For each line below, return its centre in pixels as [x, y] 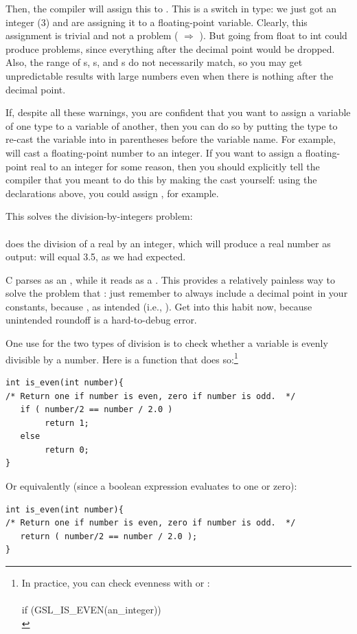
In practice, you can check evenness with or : [116, 583]
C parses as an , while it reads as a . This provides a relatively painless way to [170, 279]
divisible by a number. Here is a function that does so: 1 [122, 358]
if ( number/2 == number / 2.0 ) [96, 410]
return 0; [67, 450]
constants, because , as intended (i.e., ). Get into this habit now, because [159, 306]
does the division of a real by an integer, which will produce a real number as [168, 243]
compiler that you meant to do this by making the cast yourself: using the [161, 180]
